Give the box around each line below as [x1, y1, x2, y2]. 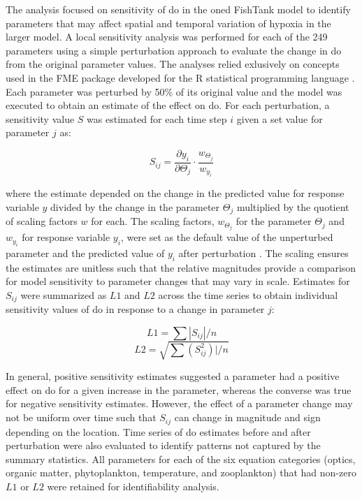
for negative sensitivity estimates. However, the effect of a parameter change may [6, 396, 353, 411]
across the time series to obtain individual [158, 287, 338, 302]
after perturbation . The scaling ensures [178, 245, 349, 260]
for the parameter [236, 214, 312, 228]
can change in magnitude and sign [174, 410, 321, 425]
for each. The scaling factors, [91, 214, 215, 228]
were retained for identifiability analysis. [47, 478, 219, 493]
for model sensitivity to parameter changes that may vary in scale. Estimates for [6, 274, 350, 288]
